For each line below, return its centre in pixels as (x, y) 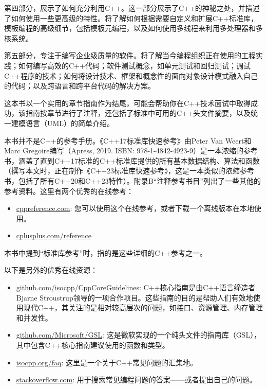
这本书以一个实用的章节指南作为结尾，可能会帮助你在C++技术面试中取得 (127, 103)
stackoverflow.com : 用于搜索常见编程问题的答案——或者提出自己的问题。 (136, 380)
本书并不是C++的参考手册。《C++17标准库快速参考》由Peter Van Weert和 (128, 140)
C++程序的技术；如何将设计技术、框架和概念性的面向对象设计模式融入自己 (131, 75)
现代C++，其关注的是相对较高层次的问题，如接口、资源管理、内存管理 (143, 307)
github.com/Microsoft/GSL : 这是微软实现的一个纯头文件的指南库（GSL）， (139, 335)
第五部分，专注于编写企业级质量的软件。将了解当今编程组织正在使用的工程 (130, 55)
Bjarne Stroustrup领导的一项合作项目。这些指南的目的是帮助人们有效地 (135, 297)
